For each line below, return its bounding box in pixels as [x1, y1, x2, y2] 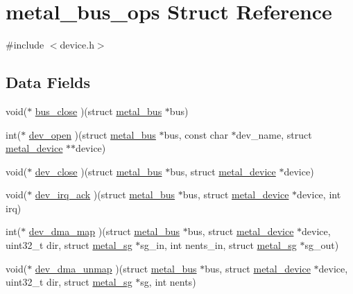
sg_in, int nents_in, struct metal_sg [140, 238, 297, 252]
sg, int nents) [140, 275, 196, 289]
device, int [297, 187, 341, 202]
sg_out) [304, 238, 339, 252]
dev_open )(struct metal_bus [28, 127, 156, 141]
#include [6, 37, 44, 52]
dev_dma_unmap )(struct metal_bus [35, 261, 197, 275]
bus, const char [164, 127, 228, 141]
